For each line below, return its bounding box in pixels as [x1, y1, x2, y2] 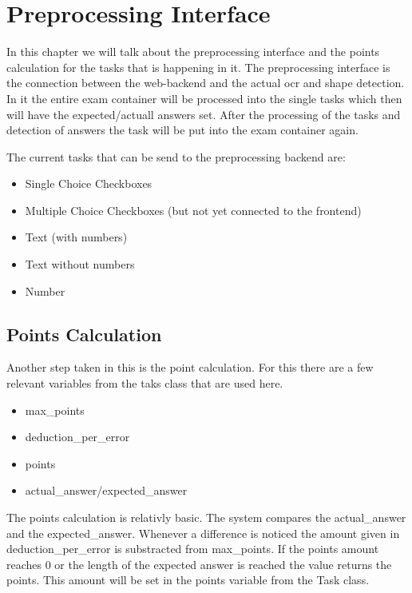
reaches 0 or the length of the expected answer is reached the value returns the [6, 555, 392, 572]
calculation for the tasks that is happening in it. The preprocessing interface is [6, 58, 390, 75]
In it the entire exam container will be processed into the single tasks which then [6, 90, 402, 106]
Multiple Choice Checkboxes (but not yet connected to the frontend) [25, 201, 362, 218]
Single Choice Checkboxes [25, 175, 153, 192]
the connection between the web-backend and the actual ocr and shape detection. [6, 74, 405, 91]
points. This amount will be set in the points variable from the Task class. [6, 571, 370, 588]
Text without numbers [25, 256, 135, 273]
